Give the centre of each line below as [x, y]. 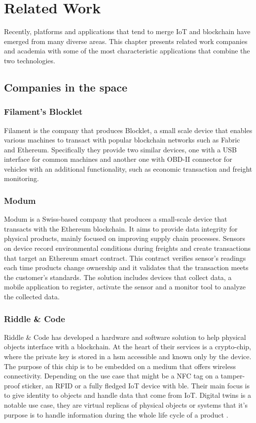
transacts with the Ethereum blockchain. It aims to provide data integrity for [121, 228]
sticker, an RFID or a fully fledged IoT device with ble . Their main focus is [136, 385]
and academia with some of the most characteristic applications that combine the [127, 51]
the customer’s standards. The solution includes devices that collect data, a [118, 277]
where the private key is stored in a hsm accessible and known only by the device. [128, 356]
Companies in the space [66, 87]
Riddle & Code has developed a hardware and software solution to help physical [125, 337]
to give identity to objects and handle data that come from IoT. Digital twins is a [128, 395]
